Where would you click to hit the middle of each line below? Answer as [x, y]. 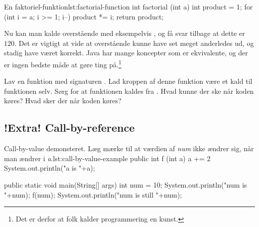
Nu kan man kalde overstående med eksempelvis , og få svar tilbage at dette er [125, 33]
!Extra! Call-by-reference [69, 127]
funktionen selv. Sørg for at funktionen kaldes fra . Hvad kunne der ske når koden [129, 91]
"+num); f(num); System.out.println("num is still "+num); [93, 194]
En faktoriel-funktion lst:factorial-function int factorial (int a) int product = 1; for [129, 6]
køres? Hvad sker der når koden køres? [63, 101]
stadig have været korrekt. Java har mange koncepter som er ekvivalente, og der [126, 53]
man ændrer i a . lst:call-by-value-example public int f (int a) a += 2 [107, 158]
